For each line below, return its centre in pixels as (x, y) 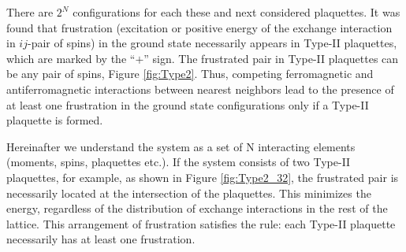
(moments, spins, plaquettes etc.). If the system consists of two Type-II (179, 162)
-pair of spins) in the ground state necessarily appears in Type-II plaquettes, (212, 43)
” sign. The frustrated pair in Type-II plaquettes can (271, 58)
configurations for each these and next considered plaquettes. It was (237, 12)
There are (30, 12)
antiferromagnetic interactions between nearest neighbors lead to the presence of (200, 89)
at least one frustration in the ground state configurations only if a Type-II (188, 104)
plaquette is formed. (55, 120)
